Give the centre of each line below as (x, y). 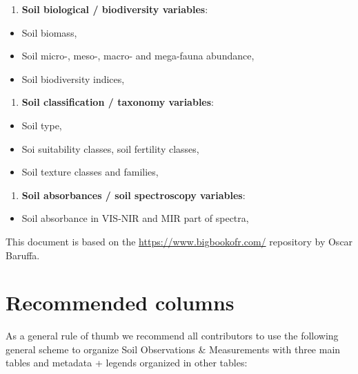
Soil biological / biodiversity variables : (115, 9)
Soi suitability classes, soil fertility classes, (110, 148)
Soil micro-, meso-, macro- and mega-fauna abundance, (138, 56)
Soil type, (42, 125)
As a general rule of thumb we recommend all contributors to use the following (172, 336)
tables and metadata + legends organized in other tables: (127, 363)
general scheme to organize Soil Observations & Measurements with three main (173, 349)
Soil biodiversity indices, (73, 78)
